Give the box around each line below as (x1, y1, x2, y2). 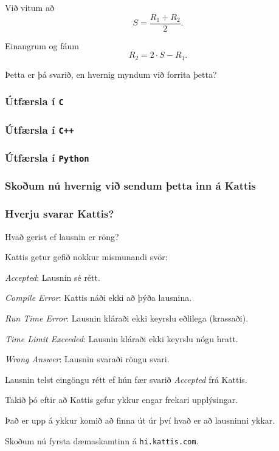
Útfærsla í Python (5, 150, 89, 165)
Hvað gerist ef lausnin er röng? (5, 230, 119, 243)
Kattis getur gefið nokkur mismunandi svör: (5, 250, 168, 263)
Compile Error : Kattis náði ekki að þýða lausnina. (5, 291, 192, 304)
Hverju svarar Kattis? (5, 206, 114, 221)
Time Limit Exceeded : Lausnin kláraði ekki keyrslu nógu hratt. (5, 332, 238, 345)
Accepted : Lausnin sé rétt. (5, 270, 100, 283)
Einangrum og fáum (5, 39, 79, 52)
